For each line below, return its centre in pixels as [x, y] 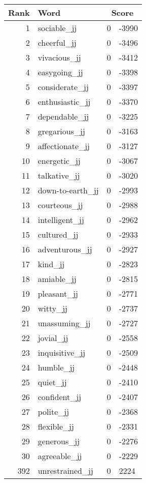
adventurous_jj [65, 249]
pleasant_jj [58, 293]
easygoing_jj [60, 72]
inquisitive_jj [62, 352]
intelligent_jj [61, 220]
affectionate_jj [64, 146]
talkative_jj [59, 175]
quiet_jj [52, 382]
